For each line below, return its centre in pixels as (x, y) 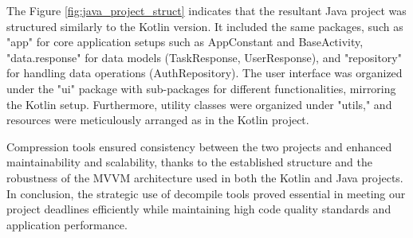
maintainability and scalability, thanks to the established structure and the (190, 162)
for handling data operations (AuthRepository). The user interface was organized (205, 73)
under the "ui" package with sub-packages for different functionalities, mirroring (201, 88)
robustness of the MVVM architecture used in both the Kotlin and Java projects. (205, 177)
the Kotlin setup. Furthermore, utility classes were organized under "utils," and (199, 104)
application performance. (67, 224)
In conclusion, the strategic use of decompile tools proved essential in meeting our (206, 193)
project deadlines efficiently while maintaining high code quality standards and (199, 209)
